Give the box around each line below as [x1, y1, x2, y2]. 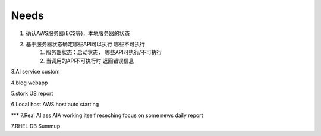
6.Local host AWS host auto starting [11, 101, 99, 108]
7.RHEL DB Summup [11, 122, 61, 130]
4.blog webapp [11, 79, 48, 86]
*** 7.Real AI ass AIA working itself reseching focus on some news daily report [11, 112, 203, 119]
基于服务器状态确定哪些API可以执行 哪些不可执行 [26, 40, 146, 48]
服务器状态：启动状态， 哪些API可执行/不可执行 [46, 49, 162, 56]
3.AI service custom [11, 68, 60, 75]
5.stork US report [11, 90, 53, 97]
